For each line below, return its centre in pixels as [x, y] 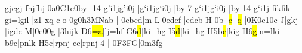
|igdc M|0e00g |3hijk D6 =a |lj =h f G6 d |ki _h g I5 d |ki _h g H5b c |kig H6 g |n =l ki [142, 31]
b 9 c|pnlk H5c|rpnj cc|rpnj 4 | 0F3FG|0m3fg [84, 42]
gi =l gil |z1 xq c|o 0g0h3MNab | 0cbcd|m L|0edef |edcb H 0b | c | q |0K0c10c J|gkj [152, 19]
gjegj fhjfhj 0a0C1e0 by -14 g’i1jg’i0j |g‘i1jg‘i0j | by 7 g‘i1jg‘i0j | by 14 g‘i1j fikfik [148, 8]
